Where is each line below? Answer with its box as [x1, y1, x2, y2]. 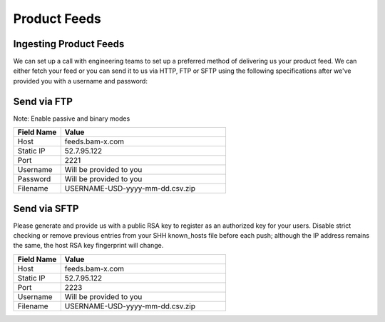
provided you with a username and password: [13, 76, 148, 85]
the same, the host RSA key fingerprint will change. [13, 241, 164, 250]
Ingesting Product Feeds [13, 38, 125, 50]
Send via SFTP [13, 202, 79, 214]
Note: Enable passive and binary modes [13, 114, 130, 123]
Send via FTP [13, 95, 73, 107]
